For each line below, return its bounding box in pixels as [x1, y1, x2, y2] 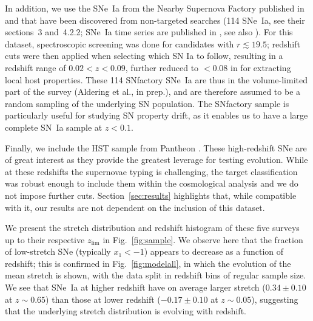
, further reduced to [125, 61, 199, 74]
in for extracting [231, 61, 291, 74]
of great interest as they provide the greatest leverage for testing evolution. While [5, 153, 308, 166]
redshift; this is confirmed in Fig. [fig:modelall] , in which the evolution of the [5, 257, 291, 269]
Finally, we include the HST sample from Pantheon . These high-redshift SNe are [5, 141, 307, 154]
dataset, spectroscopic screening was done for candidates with [5, 37, 234, 50]
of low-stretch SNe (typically [5, 245, 111, 258]
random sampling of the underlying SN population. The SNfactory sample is [5, 97, 289, 109]
